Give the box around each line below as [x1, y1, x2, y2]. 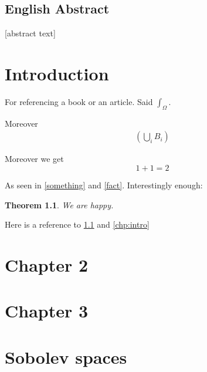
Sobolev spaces [5, 344, 127, 368]
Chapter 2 [5, 252, 89, 276]
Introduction [5, 61, 109, 85]
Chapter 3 [5, 299, 89, 323]
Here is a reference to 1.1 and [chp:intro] [5, 218, 150, 231]
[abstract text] [5, 27, 56, 39]
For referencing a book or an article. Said [5, 95, 153, 107]
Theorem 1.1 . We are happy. [5, 198, 114, 211]
